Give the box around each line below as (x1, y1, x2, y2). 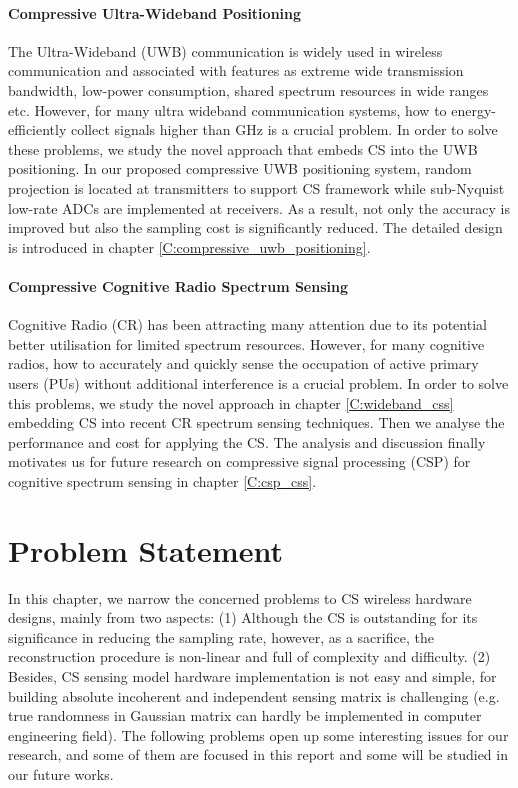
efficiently (8, 119, 67, 140)
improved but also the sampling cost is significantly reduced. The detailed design (8, 217, 503, 238)
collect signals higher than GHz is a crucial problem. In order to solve (70, 119, 498, 140)
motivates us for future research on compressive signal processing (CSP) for (8, 451, 471, 472)
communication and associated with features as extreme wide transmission (8, 60, 464, 81)
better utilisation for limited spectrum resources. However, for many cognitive (8, 333, 485, 354)
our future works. (8, 763, 114, 784)
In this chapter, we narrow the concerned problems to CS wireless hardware (8, 587, 472, 608)
